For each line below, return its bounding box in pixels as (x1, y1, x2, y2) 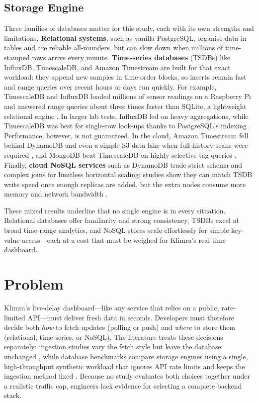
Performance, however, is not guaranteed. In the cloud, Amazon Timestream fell (4, 130, 249, 140)
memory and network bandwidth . (4, 189, 108, 199)
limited (4, 312, 25, 322)
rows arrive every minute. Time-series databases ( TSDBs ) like (32, 52, 231, 62)
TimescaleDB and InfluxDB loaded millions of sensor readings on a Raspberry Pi (4, 91, 251, 101)
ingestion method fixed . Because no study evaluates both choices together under (4, 371, 250, 381)
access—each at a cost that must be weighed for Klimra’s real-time (22, 234, 226, 245)
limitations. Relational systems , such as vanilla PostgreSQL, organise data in (4, 32, 247, 43)
